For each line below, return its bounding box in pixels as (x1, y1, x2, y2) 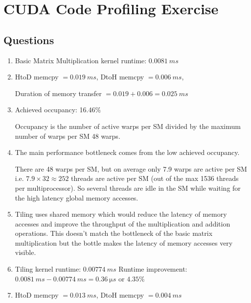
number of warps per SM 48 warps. (15, 130, 120, 141)
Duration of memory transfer (15, 88, 102, 98)
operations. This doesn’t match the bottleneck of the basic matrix (15, 228, 213, 238)
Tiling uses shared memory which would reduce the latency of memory (15, 209, 227, 219)
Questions (3, 32, 54, 47)
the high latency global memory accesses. (15, 192, 138, 202)
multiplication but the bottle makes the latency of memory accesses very (15, 237, 233, 248)
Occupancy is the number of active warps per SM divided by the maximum (15, 121, 241, 131)
